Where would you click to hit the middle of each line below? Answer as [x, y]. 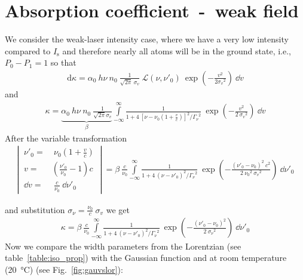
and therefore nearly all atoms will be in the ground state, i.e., [177, 50]
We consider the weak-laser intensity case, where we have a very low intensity [147, 39]
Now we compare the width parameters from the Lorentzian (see [123, 246]
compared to [28, 50]
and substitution [35, 209]
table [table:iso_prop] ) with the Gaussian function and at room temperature [146, 258]
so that [63, 62]
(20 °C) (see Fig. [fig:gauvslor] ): [64, 269]
